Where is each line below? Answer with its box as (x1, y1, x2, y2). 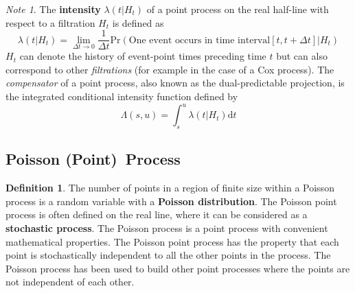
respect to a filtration (5, 15, 95, 30)
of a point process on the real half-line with (146, 2, 329, 16)
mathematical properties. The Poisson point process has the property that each (5, 234, 339, 248)
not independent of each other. (5, 274, 135, 289)
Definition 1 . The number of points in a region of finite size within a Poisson (5, 180, 334, 195)
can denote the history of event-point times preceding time (19, 49, 266, 63)
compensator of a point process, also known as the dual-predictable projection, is (5, 75, 345, 90)
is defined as (112, 15, 164, 30)
